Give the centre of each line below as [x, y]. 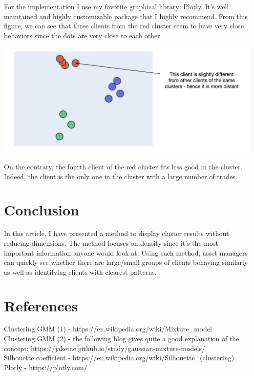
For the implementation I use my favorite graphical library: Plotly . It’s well [116, 6]
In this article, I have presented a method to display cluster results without [116, 233]
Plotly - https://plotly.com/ [46, 367]
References [41, 305]
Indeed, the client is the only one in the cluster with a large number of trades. [121, 176]
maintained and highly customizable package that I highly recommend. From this [126, 16]
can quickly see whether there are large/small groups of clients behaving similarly [126, 262]
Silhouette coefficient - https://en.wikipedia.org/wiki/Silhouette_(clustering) [119, 358]
